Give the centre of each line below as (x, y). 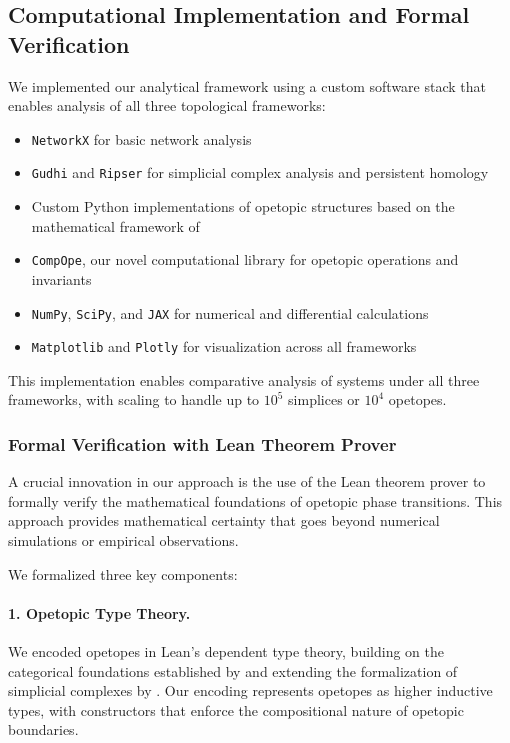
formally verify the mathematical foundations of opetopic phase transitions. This (255, 500)
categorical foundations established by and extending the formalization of (233, 670)
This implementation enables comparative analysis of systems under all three (244, 379)
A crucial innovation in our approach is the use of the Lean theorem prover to (247, 481)
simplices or (324, 399)
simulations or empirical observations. (123, 540)
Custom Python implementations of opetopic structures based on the (243, 206)
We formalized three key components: (123, 573)
